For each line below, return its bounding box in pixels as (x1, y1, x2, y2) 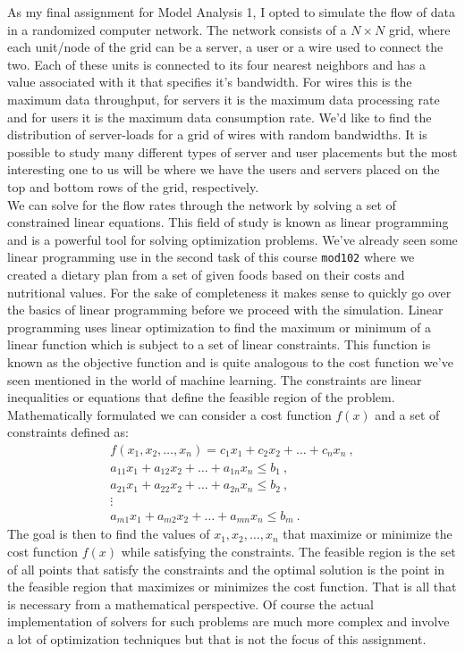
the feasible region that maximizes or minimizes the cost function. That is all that (7, 577, 457, 596)
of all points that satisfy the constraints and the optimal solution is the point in (7, 559, 445, 578)
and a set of (375, 405, 440, 423)
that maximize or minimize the (283, 524, 452, 543)
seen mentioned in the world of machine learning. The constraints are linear (7, 370, 422, 389)
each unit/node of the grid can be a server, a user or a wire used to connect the (7, 38, 444, 56)
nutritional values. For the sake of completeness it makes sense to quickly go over (7, 282, 452, 301)
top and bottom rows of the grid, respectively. (7, 177, 259, 196)
